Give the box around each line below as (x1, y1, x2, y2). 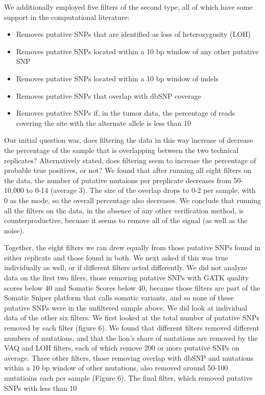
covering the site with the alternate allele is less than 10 (16, 117, 191, 128)
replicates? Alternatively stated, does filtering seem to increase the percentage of (4, 155, 256, 165)
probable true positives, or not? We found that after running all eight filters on (4, 165, 251, 175)
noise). (4, 225, 25, 235)
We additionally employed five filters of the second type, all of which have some (4, 2, 253, 12)
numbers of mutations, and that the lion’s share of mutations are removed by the (4, 332, 258, 343)
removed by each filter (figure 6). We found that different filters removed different (4, 322, 259, 333)
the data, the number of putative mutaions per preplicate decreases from (4, 174, 231, 185)
